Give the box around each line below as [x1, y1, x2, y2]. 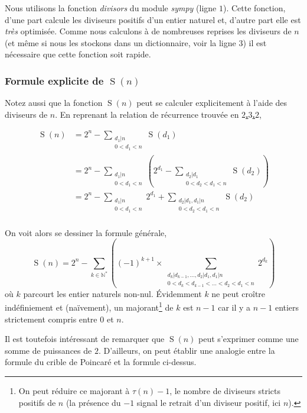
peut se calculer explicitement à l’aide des [136, 96, 288, 109]
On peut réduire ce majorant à [18, 385, 130, 397]
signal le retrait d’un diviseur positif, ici [136, 396, 281, 408]
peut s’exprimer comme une [198, 333, 299, 345]
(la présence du [66, 396, 121, 408]
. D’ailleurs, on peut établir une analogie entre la [98, 344, 275, 356]
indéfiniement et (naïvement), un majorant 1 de [5, 299, 174, 314]
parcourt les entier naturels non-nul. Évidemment [23, 287, 202, 299]
